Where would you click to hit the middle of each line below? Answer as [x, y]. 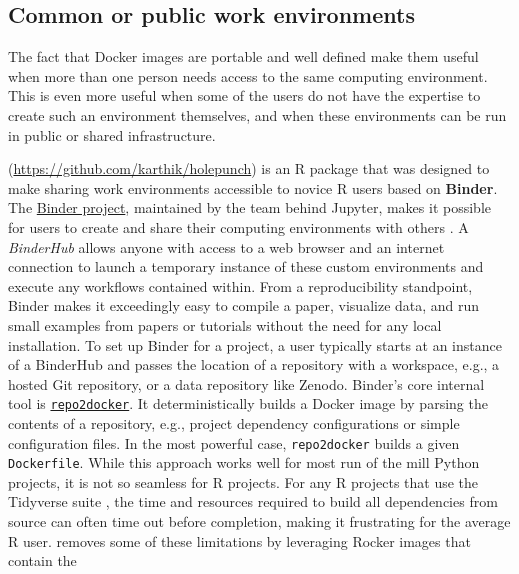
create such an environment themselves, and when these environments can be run [257, 114]
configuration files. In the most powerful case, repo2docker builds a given [234, 442]
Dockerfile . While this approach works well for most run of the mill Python [244, 462]
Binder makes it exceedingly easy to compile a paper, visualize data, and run [244, 305]
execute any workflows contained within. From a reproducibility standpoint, [240, 285]
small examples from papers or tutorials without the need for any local [225, 324]
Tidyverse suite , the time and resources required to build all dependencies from [253, 501]
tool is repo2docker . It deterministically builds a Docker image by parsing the [248, 403]
